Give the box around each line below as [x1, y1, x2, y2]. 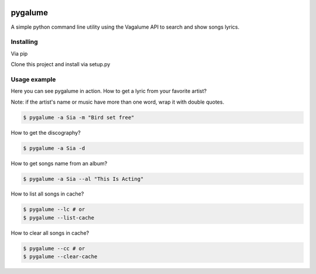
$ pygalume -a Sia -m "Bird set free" [23, 114, 135, 121]
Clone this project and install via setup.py [11, 61, 111, 68]
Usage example [11, 75, 56, 83]
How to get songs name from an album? [11, 160, 108, 167]
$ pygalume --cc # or [23, 245, 85, 252]
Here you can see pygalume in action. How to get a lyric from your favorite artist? [11, 88, 207, 95]
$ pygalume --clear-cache [23, 254, 98, 260]
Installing [11, 38, 38, 46]
